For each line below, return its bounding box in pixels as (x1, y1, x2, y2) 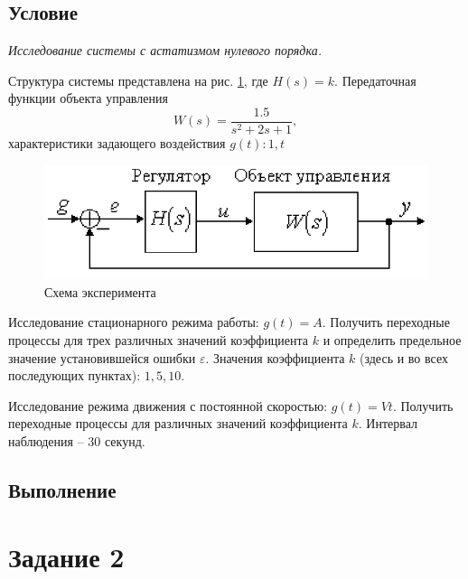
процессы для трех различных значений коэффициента (8, 331, 309, 350)
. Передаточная (334, 70, 417, 89)
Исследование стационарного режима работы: (8, 313, 259, 332)
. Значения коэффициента (205, 348, 345, 367)
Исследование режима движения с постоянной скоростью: (8, 396, 328, 415)
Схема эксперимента (44, 282, 156, 301)
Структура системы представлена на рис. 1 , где (8, 70, 268, 89)
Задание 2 (8, 537, 125, 574)
